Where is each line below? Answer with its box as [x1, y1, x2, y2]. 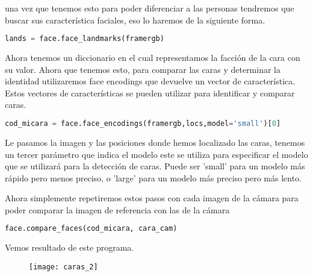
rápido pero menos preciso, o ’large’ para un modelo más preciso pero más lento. [5, 171, 302, 184]
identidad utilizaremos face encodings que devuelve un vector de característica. [5, 75, 296, 87]
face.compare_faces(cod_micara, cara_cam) [5, 224, 178, 233]
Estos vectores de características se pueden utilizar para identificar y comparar [5, 86, 295, 99]
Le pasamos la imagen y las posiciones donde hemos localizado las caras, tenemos [5, 136, 305, 148]
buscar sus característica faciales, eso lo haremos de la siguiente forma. [5, 13, 265, 26]
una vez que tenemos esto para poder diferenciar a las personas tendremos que [5, 2, 294, 14]
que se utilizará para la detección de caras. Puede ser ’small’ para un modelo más [5, 160, 305, 172]
